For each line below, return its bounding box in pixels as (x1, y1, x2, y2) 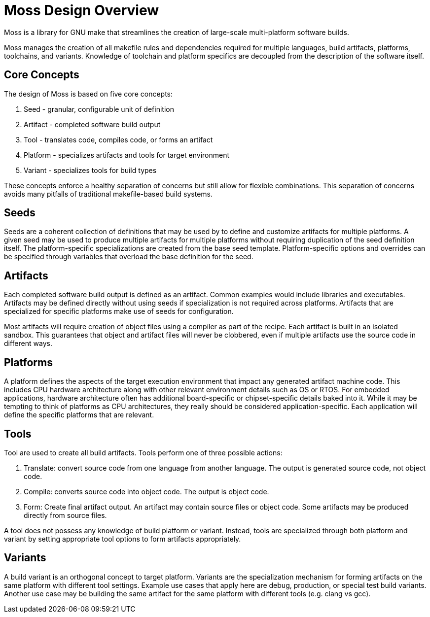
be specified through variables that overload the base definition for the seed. (4, 252, 253, 261)
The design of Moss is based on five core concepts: (4, 89, 173, 98)
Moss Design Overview (4, 2, 159, 19)
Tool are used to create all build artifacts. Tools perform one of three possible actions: (4, 448, 283, 457)
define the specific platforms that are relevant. (4, 411, 154, 419)
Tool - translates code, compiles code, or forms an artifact (24, 135, 213, 144)
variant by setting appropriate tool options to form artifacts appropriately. (4, 534, 241, 543)
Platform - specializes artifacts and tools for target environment (24, 150, 229, 159)
